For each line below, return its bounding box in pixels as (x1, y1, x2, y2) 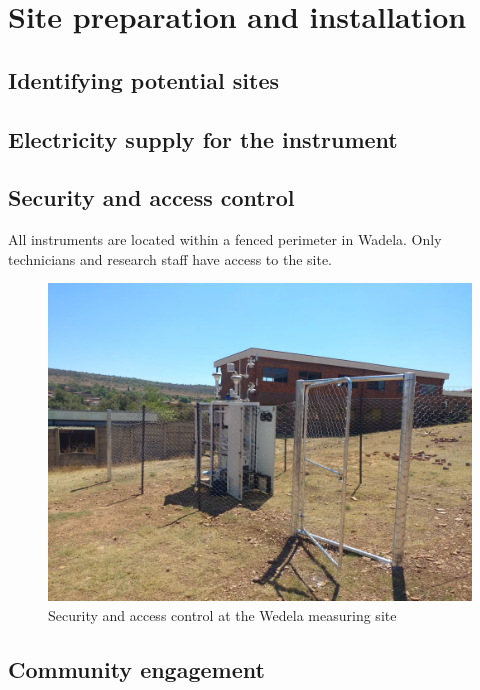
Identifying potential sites (8, 64, 279, 95)
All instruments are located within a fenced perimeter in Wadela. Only (8, 229, 442, 250)
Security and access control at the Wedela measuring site (48, 604, 397, 625)
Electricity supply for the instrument (8, 123, 398, 154)
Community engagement (8, 653, 265, 684)
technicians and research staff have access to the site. (8, 248, 333, 269)
